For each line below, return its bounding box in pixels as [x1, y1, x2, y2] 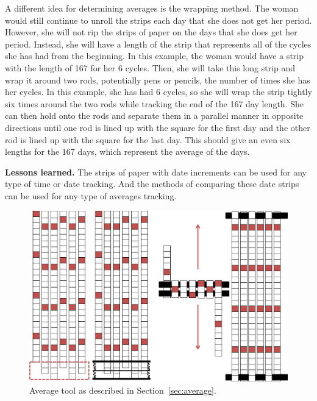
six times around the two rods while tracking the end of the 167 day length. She [5, 97, 304, 110]
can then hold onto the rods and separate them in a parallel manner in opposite [5, 109, 304, 122]
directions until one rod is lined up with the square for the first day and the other [5, 121, 310, 133]
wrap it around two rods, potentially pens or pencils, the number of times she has [5, 73, 310, 86]
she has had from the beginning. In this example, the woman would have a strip [5, 49, 304, 62]
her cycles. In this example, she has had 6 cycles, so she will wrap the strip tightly [5, 85, 312, 98]
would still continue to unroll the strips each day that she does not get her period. [5, 13, 312, 26]
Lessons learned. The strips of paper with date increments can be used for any [5, 165, 307, 178]
